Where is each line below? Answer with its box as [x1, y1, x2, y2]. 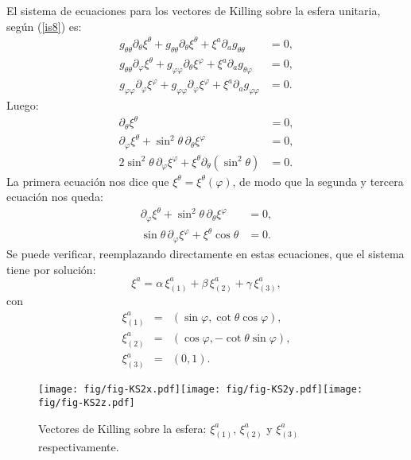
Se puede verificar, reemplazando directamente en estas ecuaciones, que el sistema [6, 245, 405, 261]
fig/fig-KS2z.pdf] [38, 396, 135, 408]
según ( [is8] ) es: [6, 17, 82, 34]
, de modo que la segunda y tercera [232, 172, 404, 189]
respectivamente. [38, 439, 119, 455]
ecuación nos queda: [6, 188, 103, 205]
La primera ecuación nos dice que [6, 172, 169, 189]
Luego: [6, 97, 39, 114]
